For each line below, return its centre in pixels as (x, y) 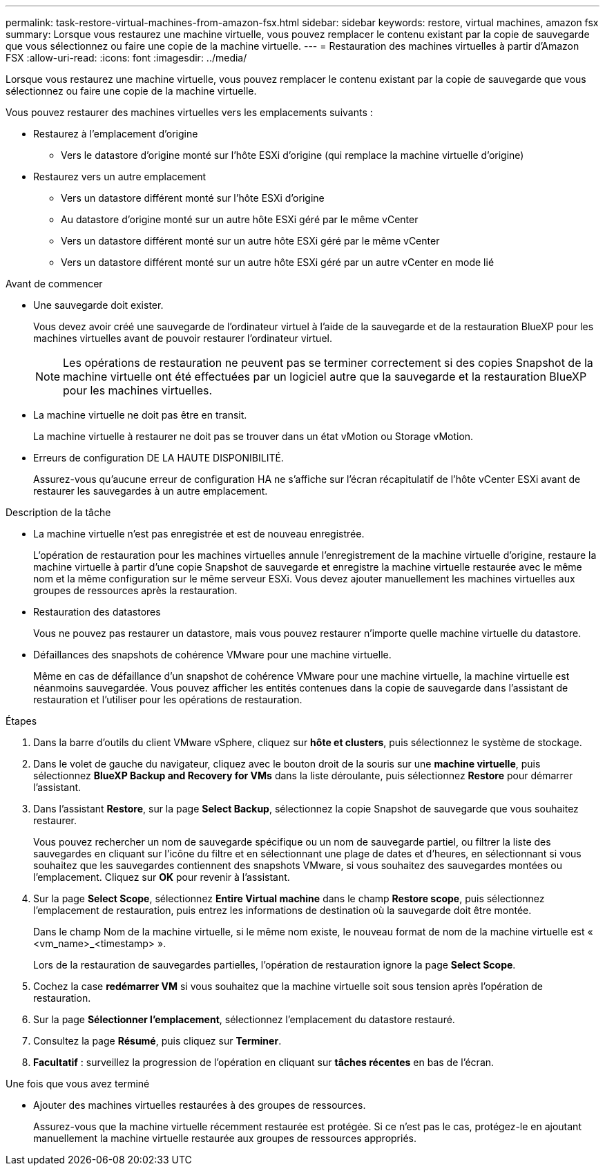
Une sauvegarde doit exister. (98, 305)
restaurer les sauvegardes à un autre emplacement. (151, 491)
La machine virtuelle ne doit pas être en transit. (140, 415)
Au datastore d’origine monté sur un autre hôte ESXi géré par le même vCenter (240, 219)
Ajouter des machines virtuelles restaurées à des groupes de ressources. (200, 1105)
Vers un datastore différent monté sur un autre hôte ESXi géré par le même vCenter (250, 241)
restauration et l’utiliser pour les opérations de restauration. (168, 699)
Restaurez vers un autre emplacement (120, 177)
